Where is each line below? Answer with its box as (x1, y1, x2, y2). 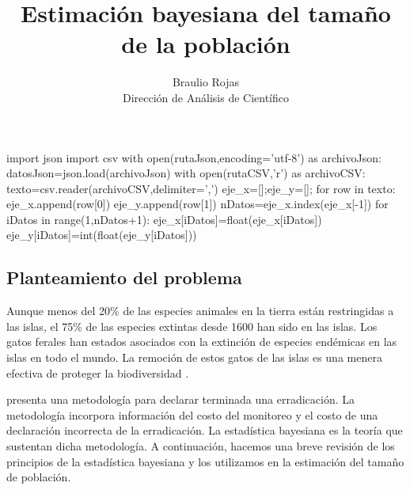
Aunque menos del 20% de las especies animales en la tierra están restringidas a (6, 302, 394, 319)
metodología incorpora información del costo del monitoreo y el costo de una (6, 406, 378, 423)
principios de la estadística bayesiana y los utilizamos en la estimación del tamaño (6, 453, 404, 469)
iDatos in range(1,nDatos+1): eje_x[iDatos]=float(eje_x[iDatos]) (6, 211, 322, 227)
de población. (6, 469, 71, 485)
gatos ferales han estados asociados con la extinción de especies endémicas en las (6, 333, 397, 350)
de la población (121, 28, 290, 60)
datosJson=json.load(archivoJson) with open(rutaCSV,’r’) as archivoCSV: (6, 165, 366, 181)
